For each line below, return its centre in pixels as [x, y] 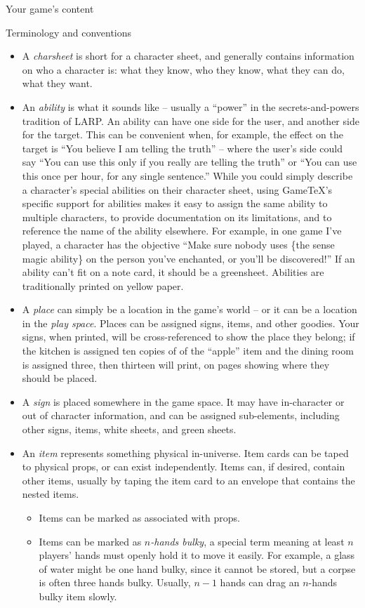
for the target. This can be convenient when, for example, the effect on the [182, 134]
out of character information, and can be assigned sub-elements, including [181, 415]
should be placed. [60, 378]
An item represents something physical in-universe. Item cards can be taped [185, 452]
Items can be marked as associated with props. [139, 517]
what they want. [57, 83]
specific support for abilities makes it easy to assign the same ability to [175, 203]
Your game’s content [50, 8]
